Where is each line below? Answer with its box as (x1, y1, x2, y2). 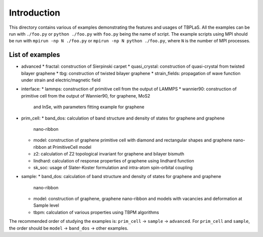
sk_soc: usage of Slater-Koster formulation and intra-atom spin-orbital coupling (33, 164, 193, 170)
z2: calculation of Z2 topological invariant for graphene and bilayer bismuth (33, 151, 185, 157)
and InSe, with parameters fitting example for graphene (33, 104, 145, 110)
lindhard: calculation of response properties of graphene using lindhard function (33, 158, 194, 163)
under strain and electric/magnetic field (21, 77, 101, 83)
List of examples (9, 51, 60, 59)
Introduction (9, 7, 60, 18)
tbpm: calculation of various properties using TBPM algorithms (33, 209, 159, 215)
